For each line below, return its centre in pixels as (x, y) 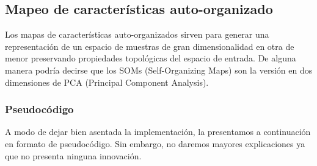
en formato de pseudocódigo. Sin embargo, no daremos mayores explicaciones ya (155, 143)
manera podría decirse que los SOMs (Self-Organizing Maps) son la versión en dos (159, 70)
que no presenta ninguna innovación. (73, 155)
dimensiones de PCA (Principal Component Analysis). (107, 82)
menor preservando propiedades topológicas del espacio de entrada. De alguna (151, 58)
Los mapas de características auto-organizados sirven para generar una (137, 34)
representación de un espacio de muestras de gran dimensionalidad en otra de (150, 46)
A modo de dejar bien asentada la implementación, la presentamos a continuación (158, 132)
